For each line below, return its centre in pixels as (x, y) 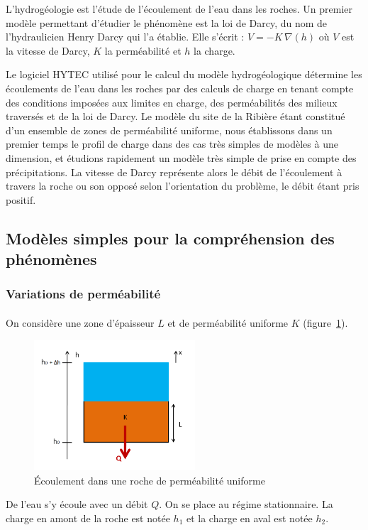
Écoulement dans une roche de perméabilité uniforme (150, 480)
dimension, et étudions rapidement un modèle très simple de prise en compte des (181, 157)
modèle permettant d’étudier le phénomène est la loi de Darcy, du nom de (167, 22)
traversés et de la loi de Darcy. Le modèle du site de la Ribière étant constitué (175, 116)
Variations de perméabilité (83, 294)
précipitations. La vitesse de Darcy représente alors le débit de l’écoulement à (174, 172)
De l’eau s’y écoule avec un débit (77, 504)
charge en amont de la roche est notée (88, 518)
